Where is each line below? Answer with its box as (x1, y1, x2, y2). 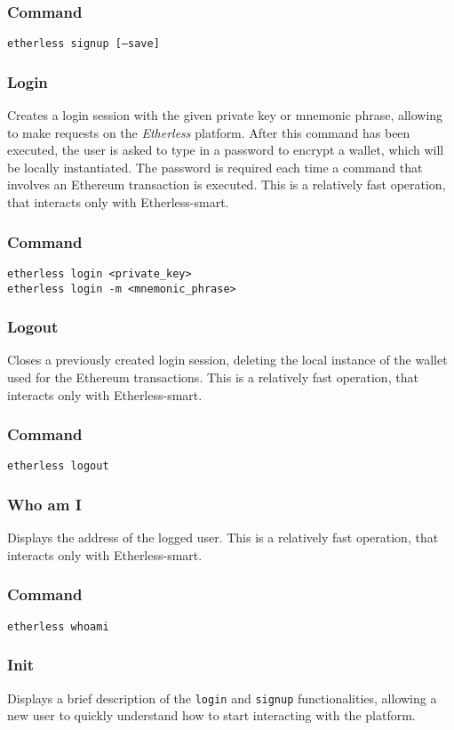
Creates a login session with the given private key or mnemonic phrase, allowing (7, 106, 443, 124)
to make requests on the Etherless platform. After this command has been (7, 123, 410, 141)
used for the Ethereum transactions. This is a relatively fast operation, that (7, 368, 418, 386)
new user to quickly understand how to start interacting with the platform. (7, 706, 416, 725)
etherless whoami (7, 620, 109, 633)
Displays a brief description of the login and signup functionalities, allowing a (7, 688, 437, 707)
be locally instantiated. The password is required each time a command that (7, 157, 423, 176)
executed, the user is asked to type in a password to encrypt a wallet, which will (7, 140, 444, 159)
